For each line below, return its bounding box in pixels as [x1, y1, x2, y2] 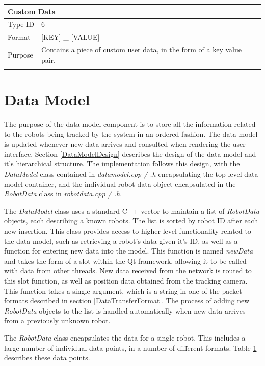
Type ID [8, 19, 34, 30]
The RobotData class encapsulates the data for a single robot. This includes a [4, 332, 246, 343]
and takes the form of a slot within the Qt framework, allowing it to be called [4, 255, 247, 266]
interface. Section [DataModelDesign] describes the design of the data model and [4, 148, 256, 159]
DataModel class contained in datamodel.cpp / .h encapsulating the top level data [4, 168, 258, 179]
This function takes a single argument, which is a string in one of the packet [4, 285, 242, 296]
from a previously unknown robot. [4, 315, 111, 326]
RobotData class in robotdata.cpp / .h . [4, 188, 122, 199]
